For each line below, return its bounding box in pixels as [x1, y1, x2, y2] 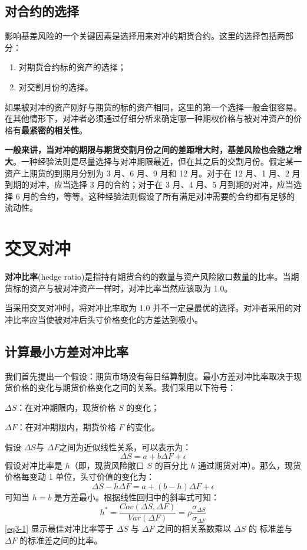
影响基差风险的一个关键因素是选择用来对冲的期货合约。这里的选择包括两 [5, 30, 285, 42]
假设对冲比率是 [5, 459, 62, 471]
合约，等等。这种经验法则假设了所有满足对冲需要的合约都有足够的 [39, 189, 295, 202]
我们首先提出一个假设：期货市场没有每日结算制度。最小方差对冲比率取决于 [5, 369, 293, 382]
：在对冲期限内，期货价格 [16, 421, 116, 433]
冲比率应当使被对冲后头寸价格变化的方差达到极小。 [5, 313, 203, 325]
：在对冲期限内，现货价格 [16, 401, 116, 413]
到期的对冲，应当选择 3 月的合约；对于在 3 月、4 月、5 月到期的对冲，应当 [5, 178, 293, 191]
